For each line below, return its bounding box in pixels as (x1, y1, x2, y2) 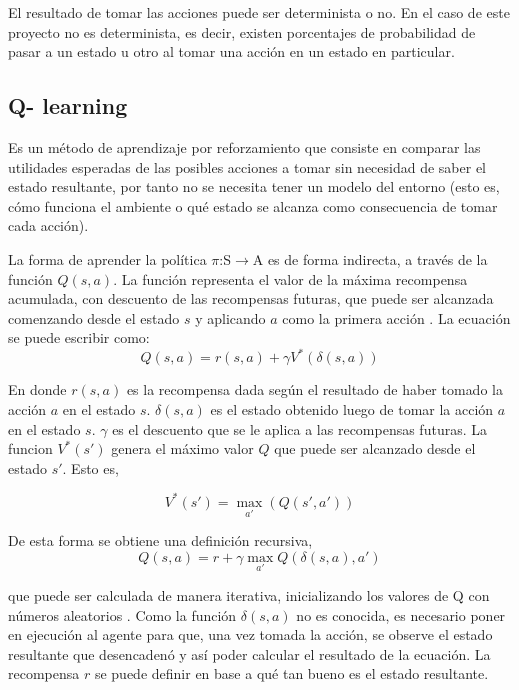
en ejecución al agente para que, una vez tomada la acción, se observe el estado (8, 624, 493, 645)
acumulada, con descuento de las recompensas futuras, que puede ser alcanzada (8, 288, 494, 309)
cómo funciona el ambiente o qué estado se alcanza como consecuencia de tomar (8, 195, 498, 216)
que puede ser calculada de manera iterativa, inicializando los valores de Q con (8, 584, 490, 605)
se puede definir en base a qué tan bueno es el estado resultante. (94, 663, 489, 684)
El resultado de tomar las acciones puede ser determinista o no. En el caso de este (8, 2, 510, 22)
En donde (8, 379, 67, 400)
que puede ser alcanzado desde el (274, 438, 476, 459)
